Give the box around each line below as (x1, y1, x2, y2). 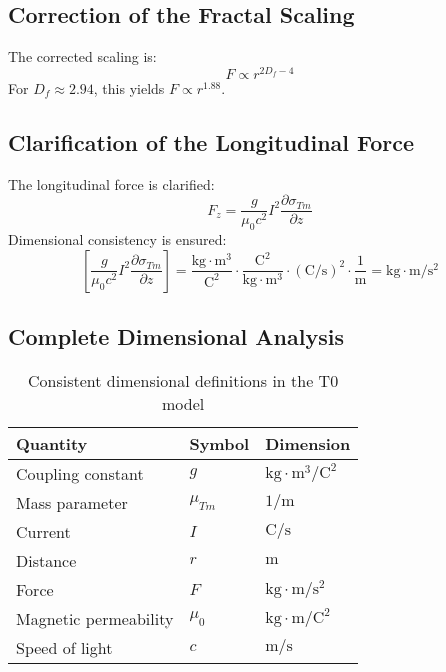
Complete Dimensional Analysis (8, 321, 344, 352)
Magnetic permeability (16, 606, 174, 630)
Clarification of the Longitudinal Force (8, 126, 415, 157)
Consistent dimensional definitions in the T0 (28, 368, 339, 392)
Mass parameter (16, 490, 128, 514)
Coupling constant (16, 461, 144, 485)
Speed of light (16, 635, 113, 659)
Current (16, 519, 71, 543)
